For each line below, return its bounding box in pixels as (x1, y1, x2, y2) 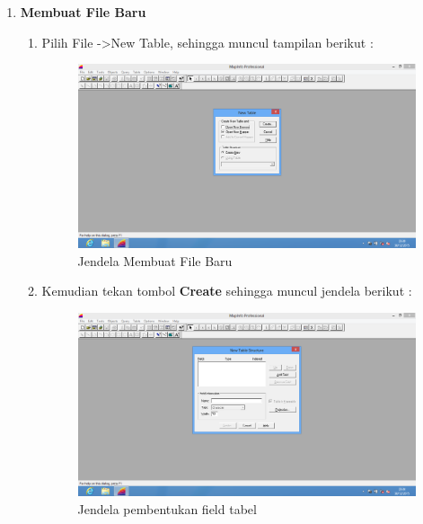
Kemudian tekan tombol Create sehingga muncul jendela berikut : (41, 281, 412, 300)
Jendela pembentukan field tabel (77, 500, 257, 519)
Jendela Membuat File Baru (77, 251, 233, 270)
